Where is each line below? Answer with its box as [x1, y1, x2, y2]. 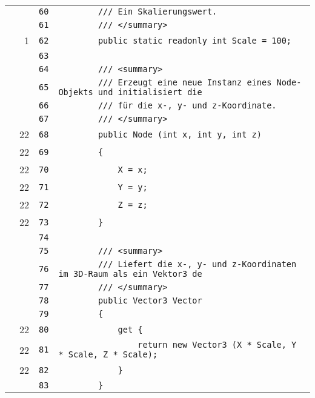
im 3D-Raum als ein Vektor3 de [58, 269, 202, 279]
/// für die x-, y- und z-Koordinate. [98, 101, 277, 110]
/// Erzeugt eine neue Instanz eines [98, 78, 272, 87]
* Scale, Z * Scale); [58, 350, 158, 359]
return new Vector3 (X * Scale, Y [138, 340, 297, 350]
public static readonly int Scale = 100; [98, 35, 292, 45]
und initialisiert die [98, 87, 202, 97]
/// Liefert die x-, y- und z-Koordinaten [98, 259, 297, 269]
